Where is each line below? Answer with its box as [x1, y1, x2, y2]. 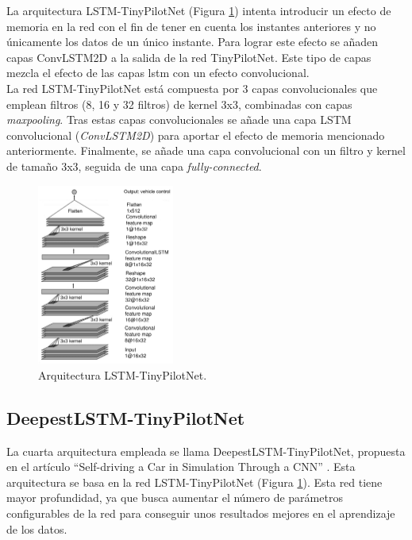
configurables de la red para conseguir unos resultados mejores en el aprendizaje [6, 505, 395, 521]
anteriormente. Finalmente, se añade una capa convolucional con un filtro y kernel [6, 142, 406, 159]
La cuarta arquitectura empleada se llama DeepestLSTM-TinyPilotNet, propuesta [6, 442, 406, 459]
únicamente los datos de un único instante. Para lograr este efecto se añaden [6, 33, 379, 50]
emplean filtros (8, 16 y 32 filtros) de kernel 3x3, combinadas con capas [6, 95, 352, 112]
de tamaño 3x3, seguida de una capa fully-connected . [6, 157, 262, 174]
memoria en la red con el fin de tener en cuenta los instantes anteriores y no [6, 17, 376, 34]
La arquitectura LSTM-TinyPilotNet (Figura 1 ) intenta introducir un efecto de [6, 2, 391, 18]
